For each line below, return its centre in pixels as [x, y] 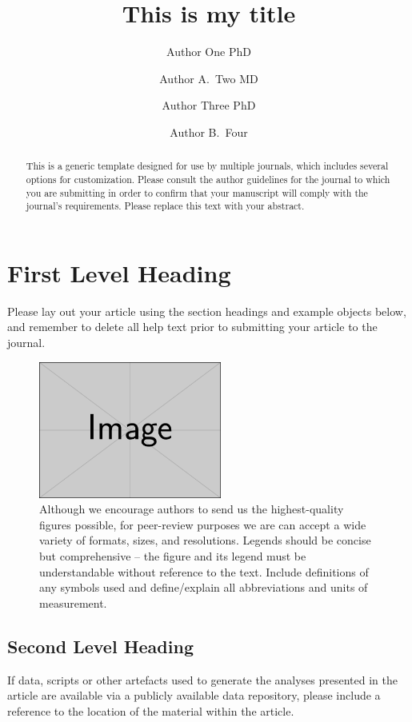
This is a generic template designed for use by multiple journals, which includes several [207, 166]
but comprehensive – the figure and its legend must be [173, 556]
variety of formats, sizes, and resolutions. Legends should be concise [205, 540]
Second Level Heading [100, 646]
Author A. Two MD [209, 78]
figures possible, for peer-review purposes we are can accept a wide [203, 524]
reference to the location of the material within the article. [151, 710]
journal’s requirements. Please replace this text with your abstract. [165, 206]
